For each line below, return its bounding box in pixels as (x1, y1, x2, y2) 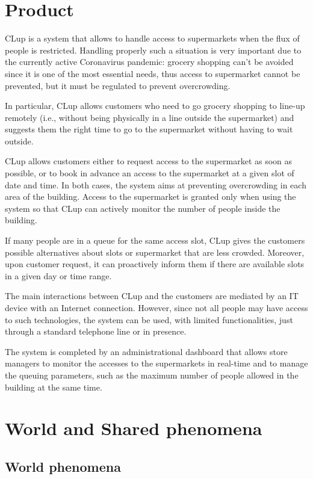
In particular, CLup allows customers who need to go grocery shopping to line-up (5, 99, 305, 112)
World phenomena (5, 457, 121, 475)
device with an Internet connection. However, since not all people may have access (5, 301, 308, 314)
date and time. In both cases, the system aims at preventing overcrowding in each (5, 178, 306, 191)
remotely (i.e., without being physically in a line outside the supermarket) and (5, 111, 294, 123)
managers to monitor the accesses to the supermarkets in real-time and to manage (5, 357, 308, 369)
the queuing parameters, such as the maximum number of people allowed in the (5, 368, 299, 381)
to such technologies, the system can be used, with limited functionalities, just (5, 313, 293, 326)
